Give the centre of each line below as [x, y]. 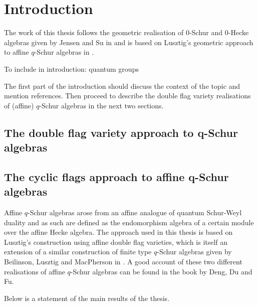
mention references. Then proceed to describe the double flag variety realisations [127, 96]
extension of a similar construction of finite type [78, 252]
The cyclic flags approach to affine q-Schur [116, 176]
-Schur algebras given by [194, 252]
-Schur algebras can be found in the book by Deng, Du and [161, 271]
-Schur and [206, 32]
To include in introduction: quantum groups [71, 68]
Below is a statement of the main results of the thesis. [87, 298]
